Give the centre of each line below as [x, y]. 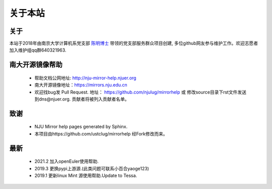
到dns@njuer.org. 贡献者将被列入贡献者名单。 [82, 99]
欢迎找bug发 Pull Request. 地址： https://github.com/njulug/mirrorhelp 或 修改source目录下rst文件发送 [141, 92]
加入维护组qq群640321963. [38, 50]
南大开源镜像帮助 [36, 65]
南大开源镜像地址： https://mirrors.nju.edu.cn [81, 85]
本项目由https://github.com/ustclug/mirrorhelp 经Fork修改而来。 [101, 133]
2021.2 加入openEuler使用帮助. [67, 161]
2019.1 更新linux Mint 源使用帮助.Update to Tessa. [86, 176]
